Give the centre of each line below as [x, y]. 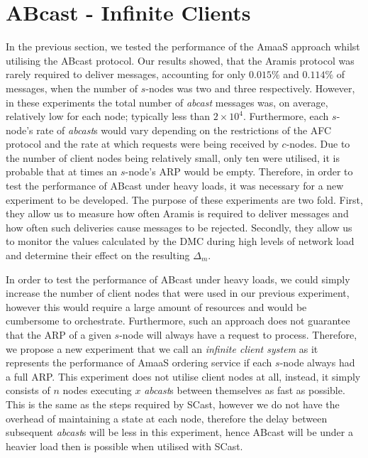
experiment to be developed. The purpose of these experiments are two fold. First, [184, 199]
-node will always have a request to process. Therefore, [238, 334]
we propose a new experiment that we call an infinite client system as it [162, 348]
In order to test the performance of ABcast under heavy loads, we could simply [178, 279]
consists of [28, 390]
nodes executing [97, 390]
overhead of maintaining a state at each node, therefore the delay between [167, 418]
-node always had [317, 362]
